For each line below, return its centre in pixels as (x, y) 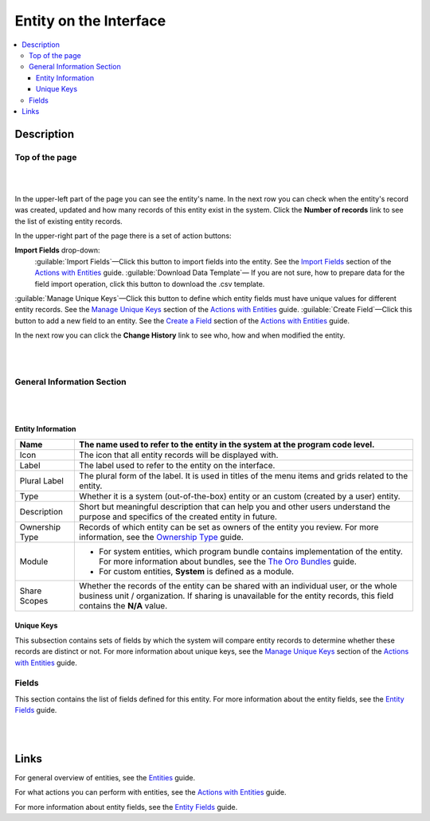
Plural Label (41, 480)
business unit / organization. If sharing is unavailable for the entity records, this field (236, 596)
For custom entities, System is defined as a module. (197, 571)
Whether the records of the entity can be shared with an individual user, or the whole (238, 585)
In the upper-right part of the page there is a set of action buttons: (123, 236)
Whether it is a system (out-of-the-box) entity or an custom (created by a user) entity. (240, 496)
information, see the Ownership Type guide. (162, 537)
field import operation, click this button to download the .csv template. (150, 283)
